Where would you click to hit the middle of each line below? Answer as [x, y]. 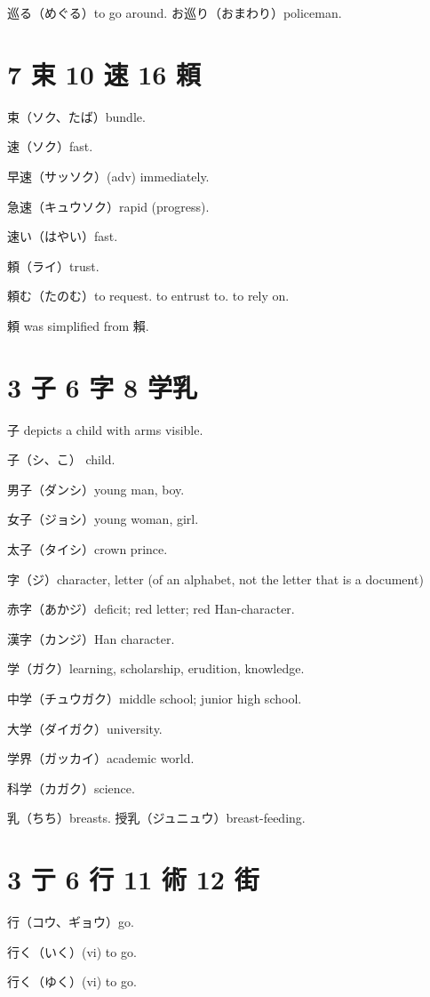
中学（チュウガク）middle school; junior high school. [155, 698]
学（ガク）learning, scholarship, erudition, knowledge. [156, 668]
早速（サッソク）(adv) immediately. [108, 176]
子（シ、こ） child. [61, 459]
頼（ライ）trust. [53, 265]
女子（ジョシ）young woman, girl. [103, 519]
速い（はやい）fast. [63, 236]
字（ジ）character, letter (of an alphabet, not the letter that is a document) [215, 579]
